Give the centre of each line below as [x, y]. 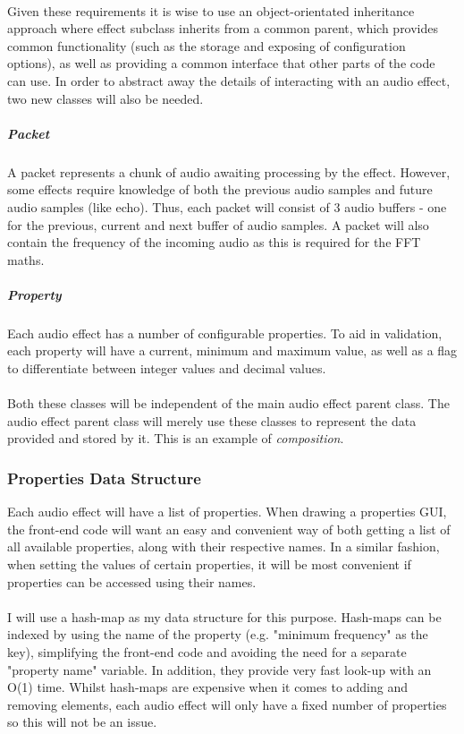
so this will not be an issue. [82, 722]
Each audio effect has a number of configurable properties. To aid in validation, [225, 333]
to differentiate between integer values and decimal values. [167, 368]
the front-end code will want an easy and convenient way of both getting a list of [229, 529]
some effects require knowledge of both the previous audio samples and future [220, 189]
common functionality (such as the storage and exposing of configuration [207, 45]
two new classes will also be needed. [105, 98]
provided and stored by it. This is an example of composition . [176, 438]
